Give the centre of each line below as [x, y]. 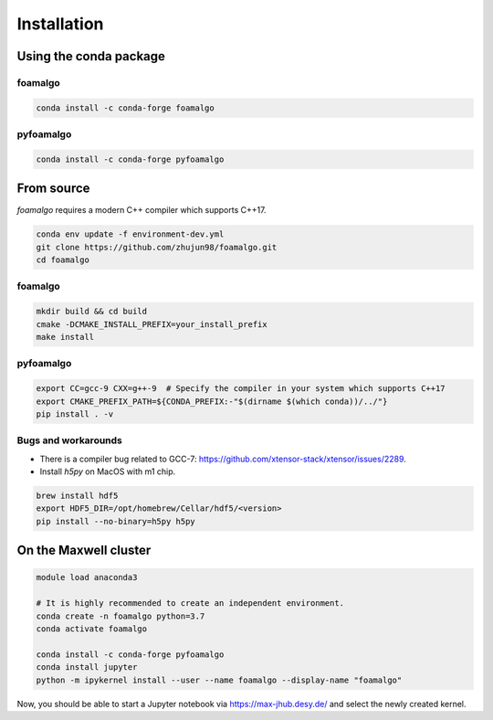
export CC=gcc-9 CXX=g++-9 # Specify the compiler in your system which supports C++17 [241, 389]
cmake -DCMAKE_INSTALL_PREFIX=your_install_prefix [152, 324]
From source [53, 189]
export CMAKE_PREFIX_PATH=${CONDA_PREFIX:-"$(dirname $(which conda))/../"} [212, 401]
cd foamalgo [63, 260]
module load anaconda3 [87, 577]
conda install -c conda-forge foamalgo [125, 108]
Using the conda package [91, 56]
